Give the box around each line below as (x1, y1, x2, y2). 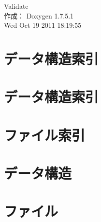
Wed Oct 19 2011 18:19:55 (4, 20, 82, 30)
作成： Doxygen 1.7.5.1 (4, 10, 74, 20)
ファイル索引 (4, 125, 86, 145)
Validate (4, 1, 29, 11)
